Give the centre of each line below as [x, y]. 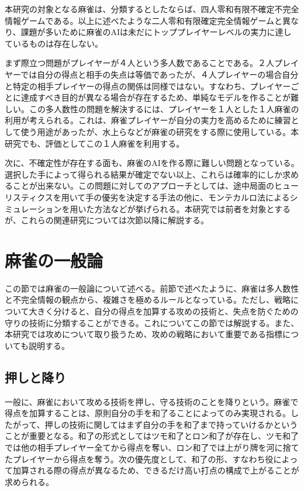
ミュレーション [33, 208]
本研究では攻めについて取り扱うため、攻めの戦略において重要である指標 [144, 334]
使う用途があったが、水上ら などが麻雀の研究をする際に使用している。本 [160, 131]
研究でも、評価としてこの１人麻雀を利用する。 [95, 143]
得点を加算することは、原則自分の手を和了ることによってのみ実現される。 [148, 413]
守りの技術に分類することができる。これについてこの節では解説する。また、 [152, 322]
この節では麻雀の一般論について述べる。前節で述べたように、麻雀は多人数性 [152, 288]
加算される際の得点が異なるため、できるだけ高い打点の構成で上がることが [156, 470]
